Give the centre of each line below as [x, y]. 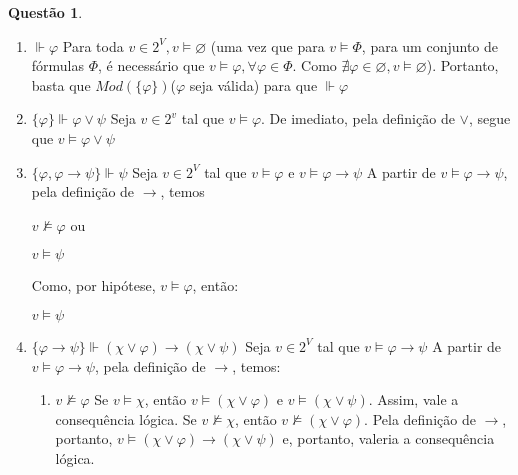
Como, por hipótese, [93, 285]
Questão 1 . [45, 12]
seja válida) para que [253, 84]
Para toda [93, 45]
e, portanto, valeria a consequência [388, 438]
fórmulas [58, 65]
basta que [61, 84]
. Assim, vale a [413, 399]
